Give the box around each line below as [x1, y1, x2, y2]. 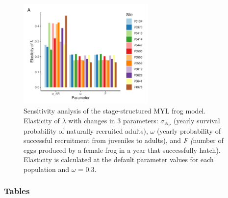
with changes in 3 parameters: [68, 115, 158, 125]
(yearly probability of [156, 125, 221, 136]
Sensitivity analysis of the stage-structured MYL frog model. [24, 106, 206, 116]
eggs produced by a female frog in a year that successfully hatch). [24, 144, 221, 155]
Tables [4, 185, 30, 197]
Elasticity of [24, 115, 60, 125]
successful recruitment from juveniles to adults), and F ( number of [24, 135, 224, 145]
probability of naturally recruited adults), [24, 125, 148, 136]
